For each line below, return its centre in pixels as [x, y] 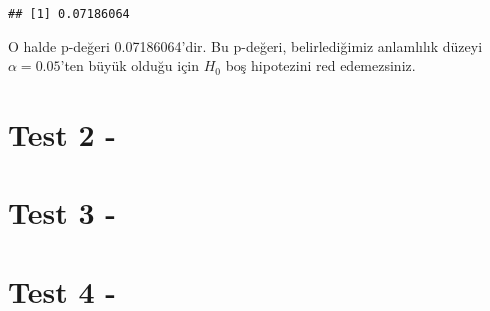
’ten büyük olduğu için [130, 65]
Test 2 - [62, 134]
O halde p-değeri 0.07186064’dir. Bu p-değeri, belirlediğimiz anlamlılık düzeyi [245, 45]
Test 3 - [62, 212]
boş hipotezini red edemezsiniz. [320, 65]
